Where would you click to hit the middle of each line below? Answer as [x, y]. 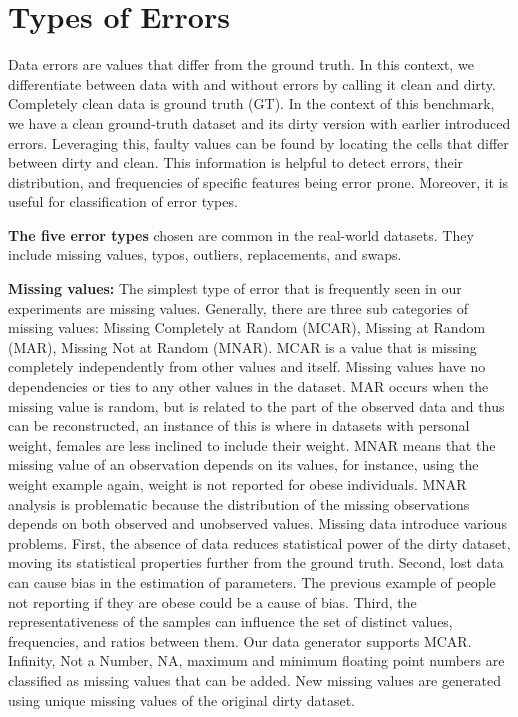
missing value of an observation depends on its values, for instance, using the [243, 464]
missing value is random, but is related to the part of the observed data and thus [256, 405]
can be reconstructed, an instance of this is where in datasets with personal [239, 425]
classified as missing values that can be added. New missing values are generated [255, 679]
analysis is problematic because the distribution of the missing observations [239, 503]
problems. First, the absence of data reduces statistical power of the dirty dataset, [259, 542]
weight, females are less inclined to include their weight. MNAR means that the [252, 444]
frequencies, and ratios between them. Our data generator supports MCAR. [240, 640]
